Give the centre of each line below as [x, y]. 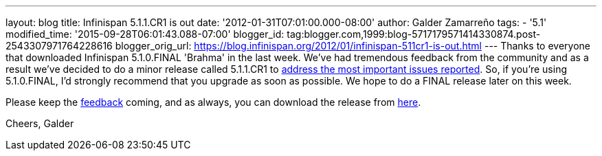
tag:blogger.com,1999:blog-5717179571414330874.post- [414, 34]
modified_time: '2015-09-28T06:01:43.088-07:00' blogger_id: [145, 34]
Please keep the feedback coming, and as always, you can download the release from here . [213, 102]
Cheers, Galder [40, 123]
